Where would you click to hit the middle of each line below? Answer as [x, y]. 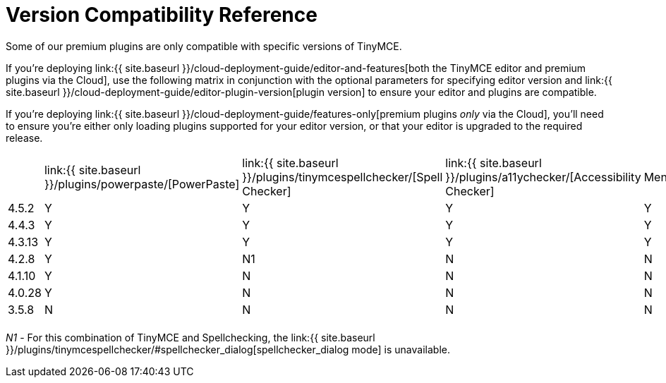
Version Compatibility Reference [162, 15]
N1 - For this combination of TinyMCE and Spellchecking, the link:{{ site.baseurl [190, 337]
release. [24, 138]
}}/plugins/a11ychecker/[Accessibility [543, 177]
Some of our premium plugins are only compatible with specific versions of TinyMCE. [204, 46]
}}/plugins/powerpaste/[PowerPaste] [142, 184]
